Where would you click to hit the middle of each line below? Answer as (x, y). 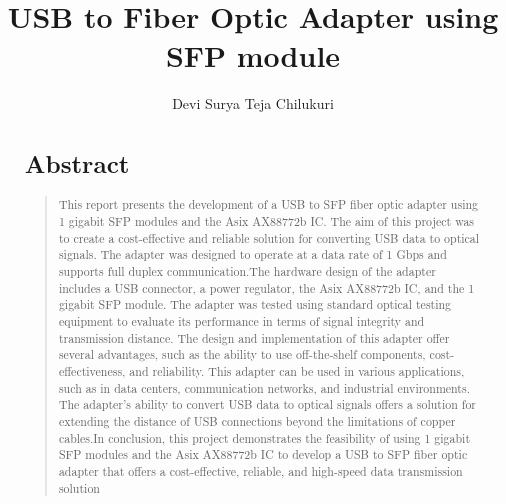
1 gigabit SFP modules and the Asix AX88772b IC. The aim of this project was (266, 221)
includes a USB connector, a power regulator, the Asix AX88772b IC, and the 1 (266, 287)
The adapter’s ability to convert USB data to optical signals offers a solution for (267, 404)
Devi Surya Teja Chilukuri (253, 103)
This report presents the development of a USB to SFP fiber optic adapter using (268, 204)
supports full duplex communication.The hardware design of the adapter (247, 271)
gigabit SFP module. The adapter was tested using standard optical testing (255, 304)
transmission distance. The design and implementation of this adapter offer (254, 337)
